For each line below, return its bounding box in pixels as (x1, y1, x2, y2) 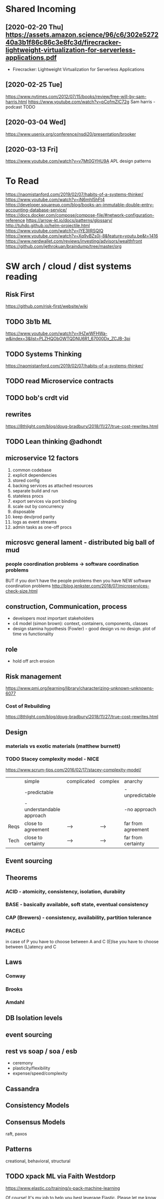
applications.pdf (5, 53, 57, 62)
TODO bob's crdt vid (5, 394, 69, 402)
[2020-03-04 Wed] (5, 118, 66, 127)
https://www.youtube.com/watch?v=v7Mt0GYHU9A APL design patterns (5, 158, 151, 164)
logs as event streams (12, 519, 57, 525)
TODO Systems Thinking (5, 350, 82, 358)
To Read (5, 175, 39, 186)
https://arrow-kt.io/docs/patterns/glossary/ (26, 218, 112, 223)
